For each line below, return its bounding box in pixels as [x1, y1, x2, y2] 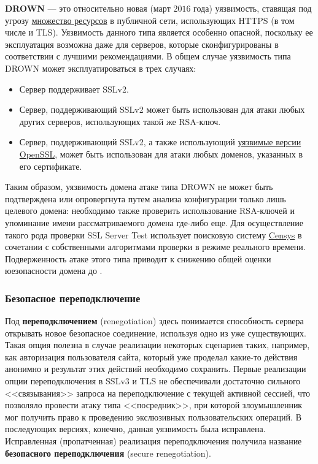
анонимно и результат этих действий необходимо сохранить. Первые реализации [5, 362, 306, 375]
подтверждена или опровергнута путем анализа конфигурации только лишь [5, 192, 286, 205]
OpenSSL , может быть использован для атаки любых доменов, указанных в [19, 147, 303, 160]
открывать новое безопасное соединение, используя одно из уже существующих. [5, 326, 306, 339]
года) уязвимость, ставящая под [193, 2, 312, 14]
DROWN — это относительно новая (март [5, 2, 171, 14]
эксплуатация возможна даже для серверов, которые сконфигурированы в [5, 37, 279, 50]
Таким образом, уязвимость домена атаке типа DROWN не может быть [5, 180, 273, 193]
